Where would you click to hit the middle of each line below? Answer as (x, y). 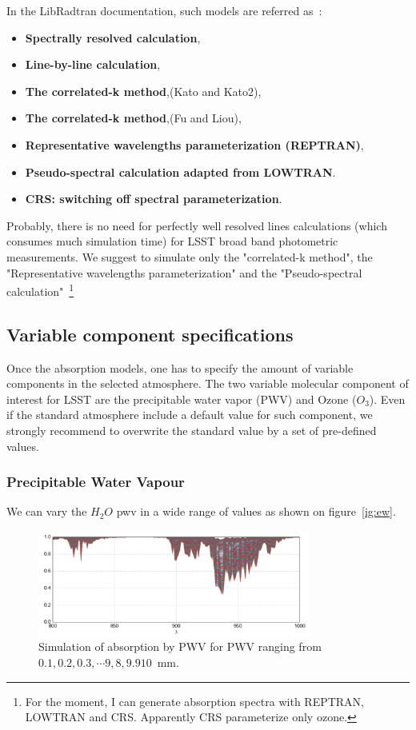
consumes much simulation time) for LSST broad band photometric (172, 241)
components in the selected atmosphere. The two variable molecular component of (208, 383)
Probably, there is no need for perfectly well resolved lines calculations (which (197, 225)
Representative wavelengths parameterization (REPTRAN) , (194, 144)
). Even (387, 399)
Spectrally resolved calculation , (113, 37)
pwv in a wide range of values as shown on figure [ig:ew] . (256, 511)
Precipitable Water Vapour (96, 482)
